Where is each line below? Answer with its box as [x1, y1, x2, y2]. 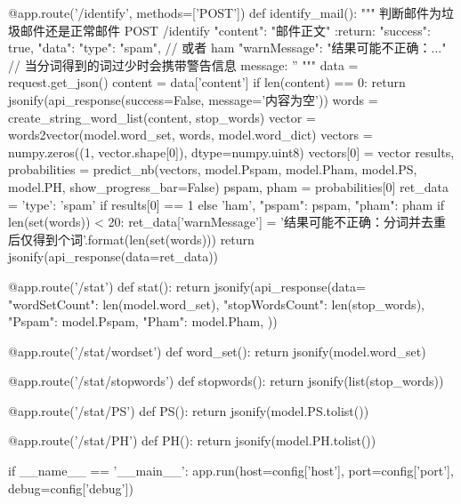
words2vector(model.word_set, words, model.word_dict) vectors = [8, 125, 373, 144]
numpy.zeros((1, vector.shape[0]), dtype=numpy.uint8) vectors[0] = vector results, [8, 142, 455, 161]
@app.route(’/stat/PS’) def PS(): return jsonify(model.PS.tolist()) [8, 401, 369, 420]
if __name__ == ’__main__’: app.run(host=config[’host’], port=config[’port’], [8, 461, 454, 480]
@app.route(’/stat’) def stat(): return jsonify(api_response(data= [8, 276, 366, 295]
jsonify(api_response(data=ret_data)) [8, 247, 219, 266]
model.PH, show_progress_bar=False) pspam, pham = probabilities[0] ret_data [8, 177, 449, 196]
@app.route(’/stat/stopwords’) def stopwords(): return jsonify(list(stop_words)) [8, 372, 444, 390]
